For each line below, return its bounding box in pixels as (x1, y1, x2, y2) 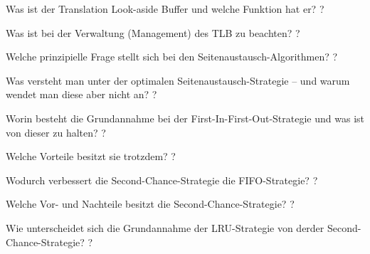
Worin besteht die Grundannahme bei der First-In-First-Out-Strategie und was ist (6, 110, 364, 125)
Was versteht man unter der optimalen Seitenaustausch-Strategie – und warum (6, 73, 350, 88)
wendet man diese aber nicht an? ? (6, 87, 157, 102)
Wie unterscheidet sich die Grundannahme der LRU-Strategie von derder (6, 220, 324, 235)
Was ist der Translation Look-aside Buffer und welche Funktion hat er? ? (6, 1, 324, 16)
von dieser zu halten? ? (6, 125, 106, 139)
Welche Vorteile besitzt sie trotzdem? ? (6, 149, 176, 164)
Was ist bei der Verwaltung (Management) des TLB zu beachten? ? (6, 25, 300, 40)
